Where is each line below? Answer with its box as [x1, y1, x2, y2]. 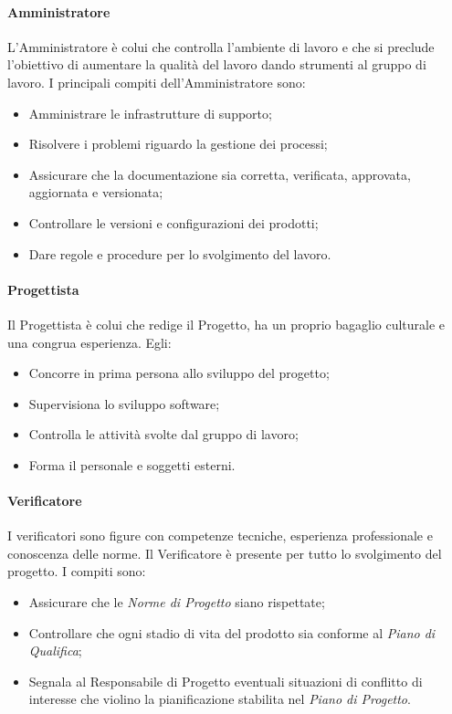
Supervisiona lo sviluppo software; [28, 394, 220, 413]
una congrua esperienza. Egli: [7, 332, 172, 352]
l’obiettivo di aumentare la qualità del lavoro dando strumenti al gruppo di [7, 55, 426, 74]
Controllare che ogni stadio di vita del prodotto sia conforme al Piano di [28, 623, 436, 642]
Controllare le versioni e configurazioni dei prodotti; [28, 213, 319, 232]
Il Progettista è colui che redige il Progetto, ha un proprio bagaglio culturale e [7, 314, 446, 333]
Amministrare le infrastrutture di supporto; [28, 103, 272, 122]
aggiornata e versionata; [28, 183, 163, 202]
